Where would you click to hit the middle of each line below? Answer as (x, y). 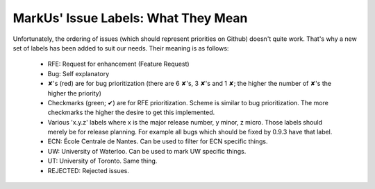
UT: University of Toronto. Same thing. (102, 161)
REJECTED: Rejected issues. (89, 170)
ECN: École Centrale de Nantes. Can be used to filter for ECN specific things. (158, 141)
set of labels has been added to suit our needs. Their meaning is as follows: (121, 48)
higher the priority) (75, 93)
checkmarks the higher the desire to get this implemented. (131, 112)
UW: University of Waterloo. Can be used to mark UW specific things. (147, 151)
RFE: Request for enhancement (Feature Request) (119, 64)
